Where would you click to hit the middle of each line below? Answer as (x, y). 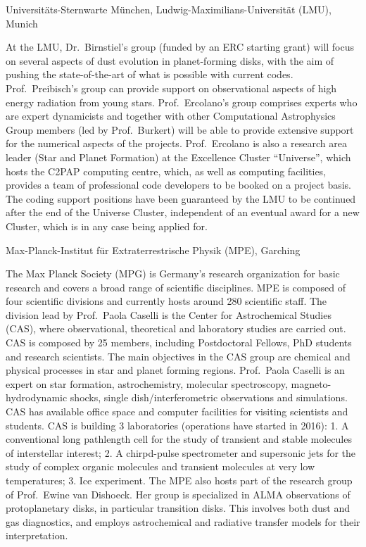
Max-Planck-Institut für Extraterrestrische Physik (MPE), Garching (153, 250)
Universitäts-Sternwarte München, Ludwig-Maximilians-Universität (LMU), (169, 9)
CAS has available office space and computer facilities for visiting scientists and (177, 411)
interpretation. (37, 535)
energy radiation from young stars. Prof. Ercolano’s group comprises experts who (182, 102)
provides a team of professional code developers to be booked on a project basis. (178, 185)
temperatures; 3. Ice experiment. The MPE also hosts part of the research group (179, 480)
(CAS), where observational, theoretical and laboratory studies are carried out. (176, 328)
